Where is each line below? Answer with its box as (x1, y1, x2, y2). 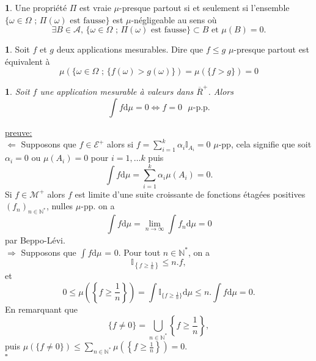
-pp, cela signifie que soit (218, 138, 312, 151)
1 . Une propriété (5, 1, 67, 13)
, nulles (46, 199, 73, 212)
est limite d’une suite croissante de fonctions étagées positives (75, 187, 306, 200)
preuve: (5, 125, 32, 138)
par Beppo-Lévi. (5, 234, 65, 247)
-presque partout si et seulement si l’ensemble (119, 1, 290, 13)
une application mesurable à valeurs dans (40, 85, 194, 98)
